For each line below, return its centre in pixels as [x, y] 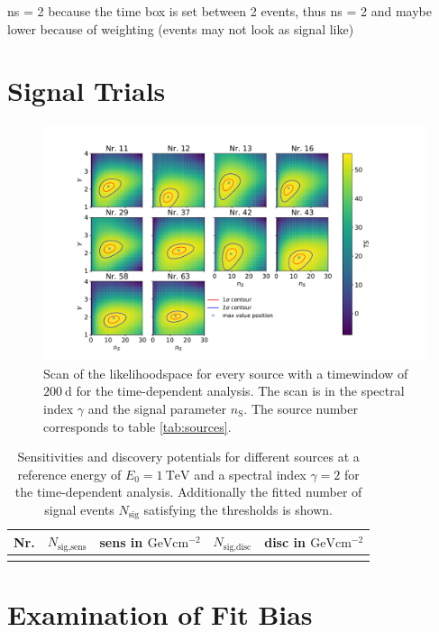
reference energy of [69, 474]
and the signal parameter [157, 408]
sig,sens [72, 547]
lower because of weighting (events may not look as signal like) [181, 28]
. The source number [301, 408]
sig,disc [237, 547]
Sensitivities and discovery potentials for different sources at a [188, 457]
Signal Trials [87, 91]
